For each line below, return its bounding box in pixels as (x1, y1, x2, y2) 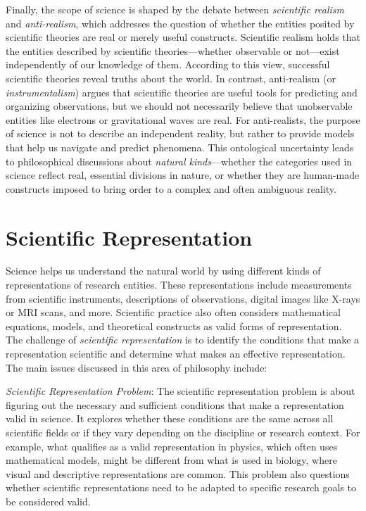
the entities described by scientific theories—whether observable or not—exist (6, 43, 340, 58)
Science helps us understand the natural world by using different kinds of (6, 263, 321, 278)
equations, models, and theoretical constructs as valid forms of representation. (6, 318, 342, 333)
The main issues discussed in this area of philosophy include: (6, 360, 267, 374)
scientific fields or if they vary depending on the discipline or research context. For (6, 424, 360, 439)
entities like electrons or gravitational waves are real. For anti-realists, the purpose (6, 112, 360, 127)
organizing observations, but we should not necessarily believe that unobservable (6, 99, 353, 113)
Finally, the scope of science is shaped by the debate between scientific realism (6, 2, 345, 16)
